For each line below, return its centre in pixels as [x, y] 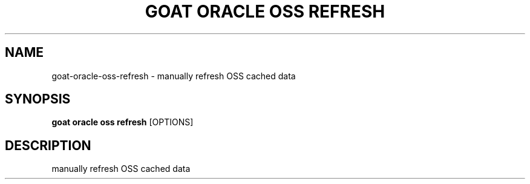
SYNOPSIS [38, 99]
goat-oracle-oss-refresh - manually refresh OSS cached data [174, 76]
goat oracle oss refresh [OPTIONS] [123, 122]
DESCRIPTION [48, 145]
